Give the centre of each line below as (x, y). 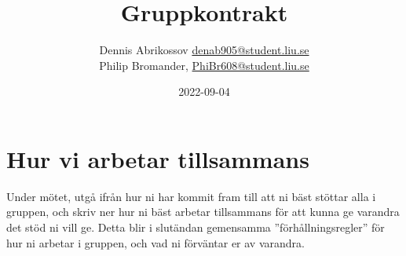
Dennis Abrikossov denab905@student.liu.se (204, 50)
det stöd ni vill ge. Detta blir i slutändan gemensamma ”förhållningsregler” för (196, 227)
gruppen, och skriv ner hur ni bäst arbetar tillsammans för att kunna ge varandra (203, 212)
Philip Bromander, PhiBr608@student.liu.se (204, 65)
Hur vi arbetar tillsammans (158, 158)
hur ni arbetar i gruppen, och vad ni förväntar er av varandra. (155, 242)
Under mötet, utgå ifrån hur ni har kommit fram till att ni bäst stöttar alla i (191, 196)
